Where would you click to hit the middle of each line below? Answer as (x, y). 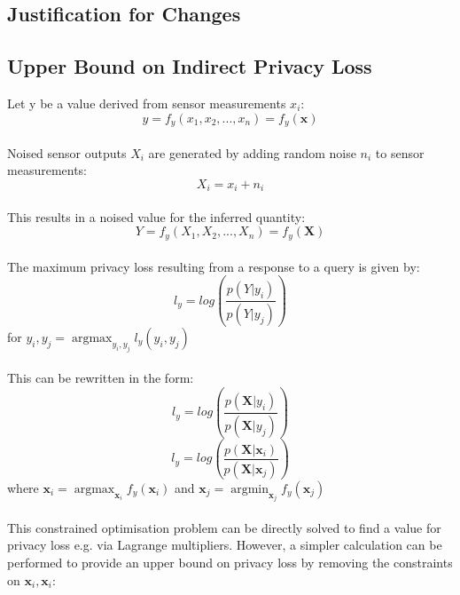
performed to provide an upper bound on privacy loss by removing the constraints (230, 563)
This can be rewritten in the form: (101, 378)
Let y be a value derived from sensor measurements (147, 103)
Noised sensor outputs (67, 152)
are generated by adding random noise (252, 152)
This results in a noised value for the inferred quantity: (156, 216)
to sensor (400, 152)
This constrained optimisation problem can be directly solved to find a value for (224, 527)
